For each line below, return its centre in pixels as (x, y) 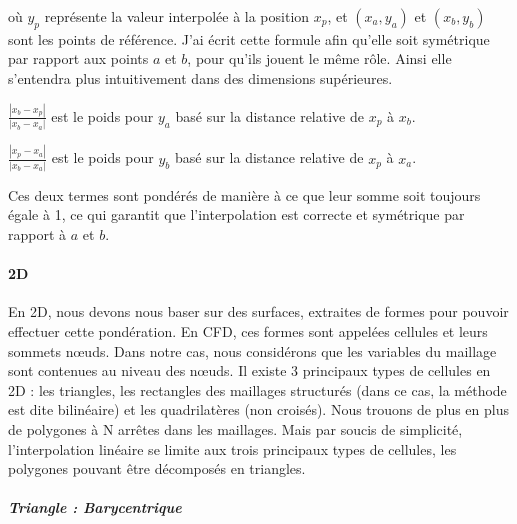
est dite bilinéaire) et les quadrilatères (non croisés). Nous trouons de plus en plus (258, 409)
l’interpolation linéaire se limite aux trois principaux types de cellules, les (232, 448)
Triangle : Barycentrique (95, 507)
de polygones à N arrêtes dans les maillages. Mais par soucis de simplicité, (235, 428)
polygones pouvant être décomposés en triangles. (157, 468)
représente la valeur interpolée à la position (177, 16)
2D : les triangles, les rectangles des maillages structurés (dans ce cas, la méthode (257, 389)
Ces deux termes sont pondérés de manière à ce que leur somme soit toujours (244, 194)
